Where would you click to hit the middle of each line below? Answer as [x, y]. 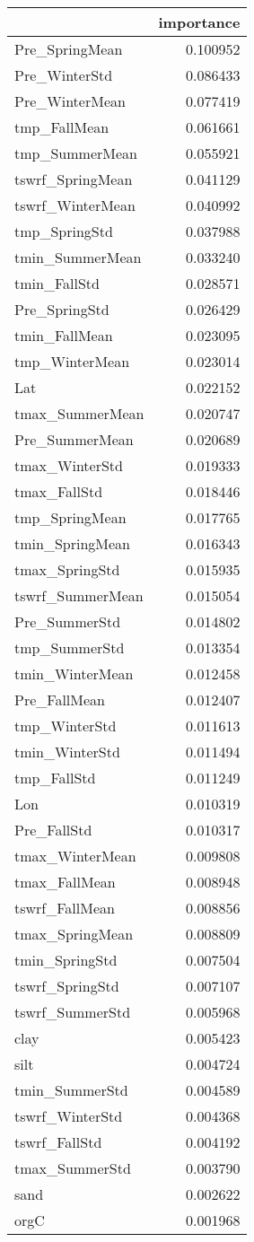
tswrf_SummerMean [79, 595]
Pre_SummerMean [74, 439]
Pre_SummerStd [68, 621]
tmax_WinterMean [75, 856]
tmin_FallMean [64, 335]
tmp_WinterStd [66, 726]
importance [199, 22]
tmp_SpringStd [64, 231]
